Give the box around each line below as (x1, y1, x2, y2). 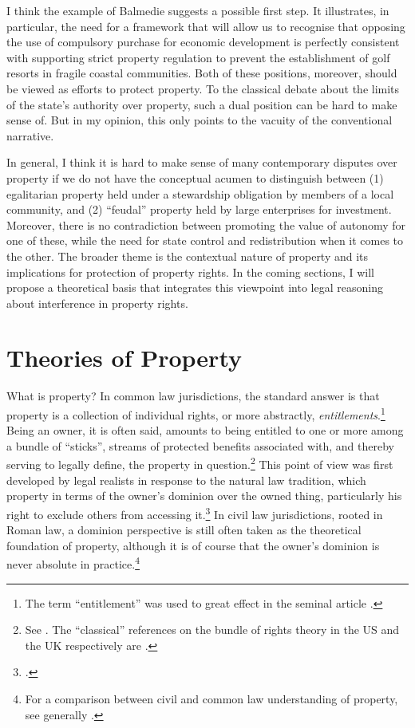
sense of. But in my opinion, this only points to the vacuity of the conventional (6, 112, 393, 128)
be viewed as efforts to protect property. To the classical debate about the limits (6, 80, 400, 96)
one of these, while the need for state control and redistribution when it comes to (6, 232, 404, 249)
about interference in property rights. (6, 294, 188, 311)
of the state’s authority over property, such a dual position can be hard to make (6, 96, 397, 112)
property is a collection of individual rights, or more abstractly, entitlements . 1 (6, 404, 385, 423)
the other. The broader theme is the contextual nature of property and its (6, 247, 369, 264)
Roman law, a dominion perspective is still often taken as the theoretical (6, 521, 362, 538)
